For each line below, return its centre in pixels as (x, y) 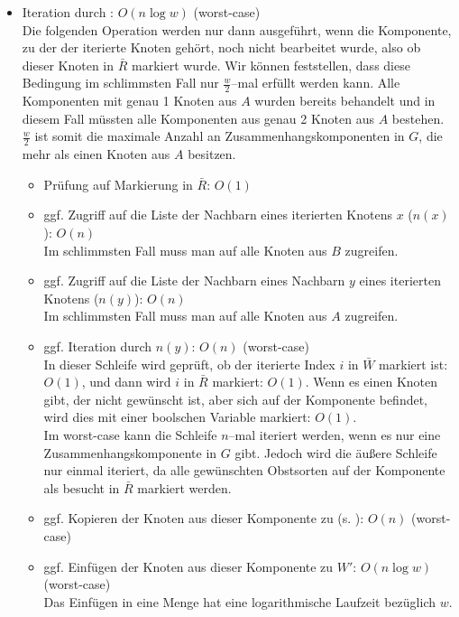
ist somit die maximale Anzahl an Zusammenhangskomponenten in (220, 136)
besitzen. (212, 154)
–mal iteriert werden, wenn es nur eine (335, 434)
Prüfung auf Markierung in (118, 184)
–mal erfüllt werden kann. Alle (316, 83)
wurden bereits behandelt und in (345, 101)
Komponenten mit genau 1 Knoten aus (129, 101)
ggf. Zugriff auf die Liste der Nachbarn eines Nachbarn (194, 280)
